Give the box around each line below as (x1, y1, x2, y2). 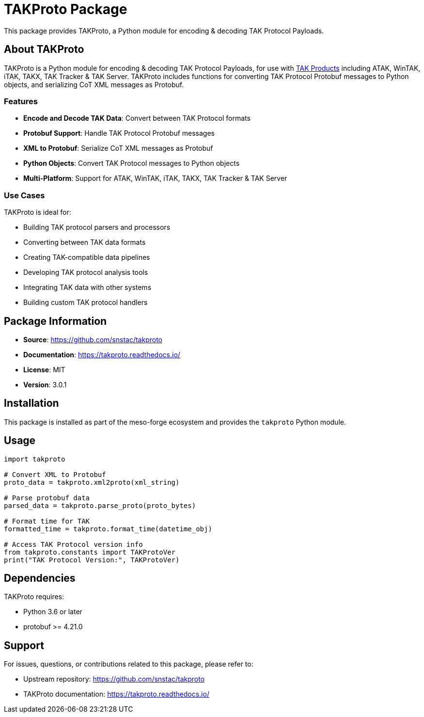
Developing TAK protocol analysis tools (23, 268, 148, 277)
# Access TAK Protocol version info (4, 540, 143, 548)
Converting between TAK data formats (23, 238, 146, 247)
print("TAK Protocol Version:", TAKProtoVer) (4, 556, 180, 564)
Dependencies (4, 572, 76, 585)
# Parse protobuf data (4, 494, 90, 502)
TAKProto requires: (4, 592, 64, 601)
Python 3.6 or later (23, 607, 82, 616)
